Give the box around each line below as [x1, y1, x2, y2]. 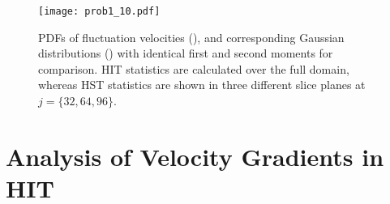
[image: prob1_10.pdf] [38, 6, 161, 17]
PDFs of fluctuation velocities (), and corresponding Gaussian [38, 28, 345, 45]
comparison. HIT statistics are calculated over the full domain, [38, 60, 349, 77]
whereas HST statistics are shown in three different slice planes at [38, 76, 366, 93]
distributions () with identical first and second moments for [38, 45, 333, 62]
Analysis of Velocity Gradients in [6, 139, 384, 172]
